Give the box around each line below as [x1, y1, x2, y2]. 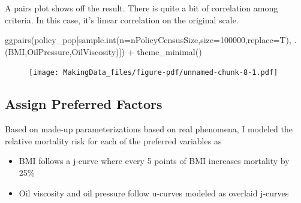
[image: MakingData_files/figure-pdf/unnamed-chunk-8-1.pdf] [29, 68, 278, 77]
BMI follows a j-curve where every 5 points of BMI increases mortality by [19, 154, 290, 167]
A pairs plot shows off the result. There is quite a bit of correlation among [5, 2, 278, 14]
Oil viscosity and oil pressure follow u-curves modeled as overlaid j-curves [19, 186, 289, 199]
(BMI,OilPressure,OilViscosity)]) [5, 45, 125, 57]
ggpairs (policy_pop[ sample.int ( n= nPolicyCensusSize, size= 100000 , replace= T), [5, 34, 291, 46]
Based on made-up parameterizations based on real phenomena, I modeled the [5, 123, 293, 135]
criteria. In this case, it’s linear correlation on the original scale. [5, 13, 239, 26]
